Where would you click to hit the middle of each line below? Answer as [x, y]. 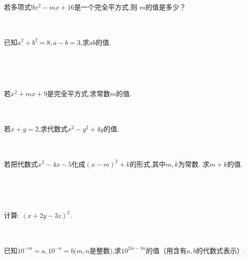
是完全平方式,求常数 [79, 93]
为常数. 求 [194, 164]
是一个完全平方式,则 [106, 7]
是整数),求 [105, 250]
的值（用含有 [166, 250]
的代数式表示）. [221, 250]
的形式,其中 [148, 164]
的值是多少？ [166, 7]
